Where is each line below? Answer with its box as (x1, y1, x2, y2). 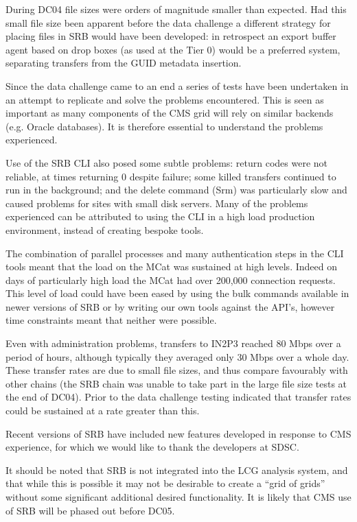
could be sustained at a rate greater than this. (5, 403, 200, 418)
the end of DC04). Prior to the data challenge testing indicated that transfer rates (5, 390, 352, 404)
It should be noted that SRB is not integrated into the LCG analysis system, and (5, 462, 348, 477)
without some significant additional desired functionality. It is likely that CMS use (5, 490, 352, 503)
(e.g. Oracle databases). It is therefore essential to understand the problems (5, 119, 323, 133)
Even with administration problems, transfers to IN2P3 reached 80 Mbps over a (5, 336, 341, 351)
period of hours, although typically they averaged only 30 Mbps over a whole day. (5, 349, 349, 364)
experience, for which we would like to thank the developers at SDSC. (5, 440, 299, 454)
